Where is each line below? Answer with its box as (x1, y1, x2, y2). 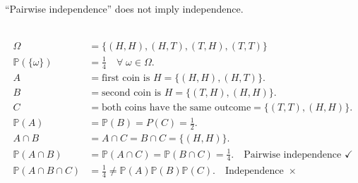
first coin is (101, 72, 150, 83)
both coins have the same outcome (101, 102, 251, 113)
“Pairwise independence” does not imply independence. (5, 1, 244, 15)
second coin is (101, 87, 162, 98)
